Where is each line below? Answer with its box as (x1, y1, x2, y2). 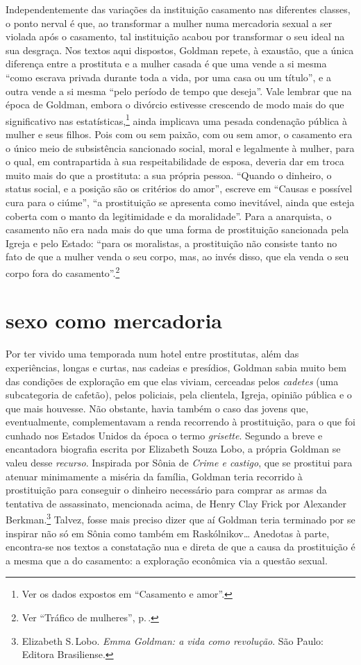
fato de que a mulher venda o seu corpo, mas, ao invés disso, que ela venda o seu (6, 249, 349, 264)
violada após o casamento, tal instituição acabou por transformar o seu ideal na (6, 29, 345, 44)
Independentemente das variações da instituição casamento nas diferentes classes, (6, 2, 351, 16)
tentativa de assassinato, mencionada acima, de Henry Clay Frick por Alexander (6, 496, 347, 510)
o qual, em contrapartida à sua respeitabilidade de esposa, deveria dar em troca (6, 154, 344, 169)
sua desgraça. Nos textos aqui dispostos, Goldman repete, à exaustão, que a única (6, 42, 354, 57)
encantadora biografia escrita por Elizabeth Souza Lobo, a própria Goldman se (6, 441, 341, 456)
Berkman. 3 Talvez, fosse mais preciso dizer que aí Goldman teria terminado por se (6, 510, 355, 527)
